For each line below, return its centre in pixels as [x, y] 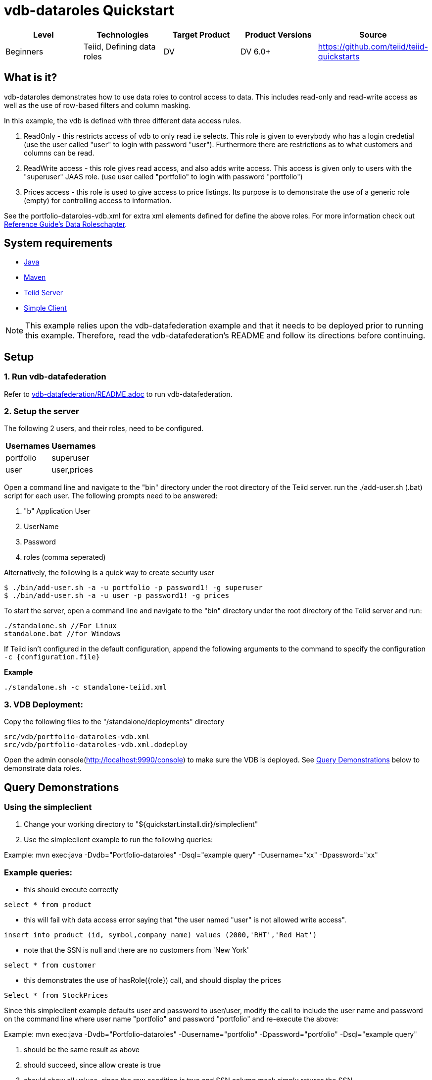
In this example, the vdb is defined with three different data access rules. [123, 120]
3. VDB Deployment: [44, 704]
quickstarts [339, 56]
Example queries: [38, 872]
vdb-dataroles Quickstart [89, 10]
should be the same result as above [82, 1050]
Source [373, 34]
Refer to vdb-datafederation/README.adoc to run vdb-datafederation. [118, 394]
